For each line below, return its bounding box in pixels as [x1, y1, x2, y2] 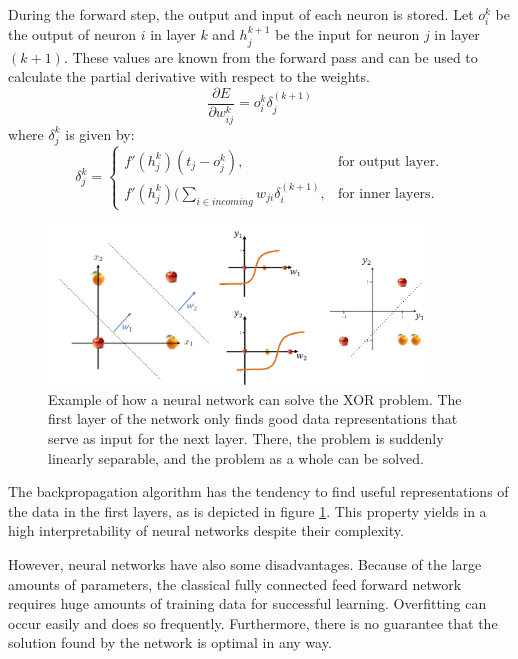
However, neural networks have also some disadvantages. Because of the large [8, 553, 482, 574]
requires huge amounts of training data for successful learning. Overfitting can [8, 593, 487, 614]
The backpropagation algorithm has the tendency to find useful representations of [8, 481, 509, 502]
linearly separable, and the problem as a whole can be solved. [48, 447, 425, 468]
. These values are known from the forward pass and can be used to [63, 46, 478, 67]
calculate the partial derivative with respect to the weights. [8, 66, 370, 87]
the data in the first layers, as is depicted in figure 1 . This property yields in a [8, 500, 487, 521]
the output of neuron [8, 24, 137, 45]
